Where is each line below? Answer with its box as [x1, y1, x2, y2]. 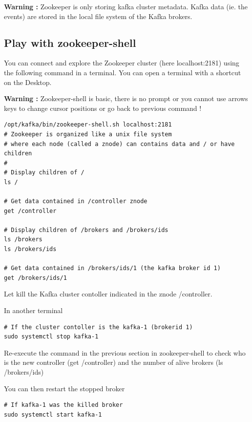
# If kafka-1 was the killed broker [4, 401, 123, 409]
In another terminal [4, 305, 63, 316]
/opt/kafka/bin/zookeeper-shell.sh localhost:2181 [4, 121, 172, 128]
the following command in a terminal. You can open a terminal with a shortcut [4, 67, 241, 77]
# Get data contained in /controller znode [4, 198, 147, 205]
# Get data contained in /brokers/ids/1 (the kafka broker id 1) [4, 265, 221, 272]
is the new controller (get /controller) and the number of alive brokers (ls [4, 357, 223, 367]
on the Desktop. [4, 77, 52, 87]
